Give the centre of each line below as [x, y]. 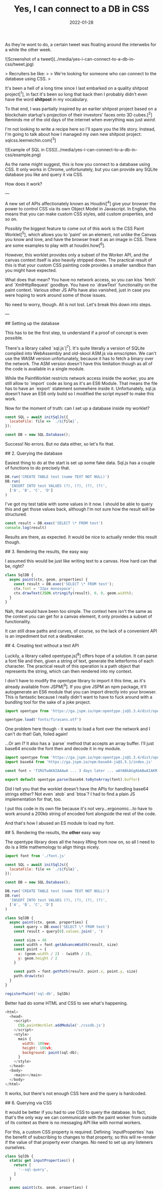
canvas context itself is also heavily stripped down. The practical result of [79, 260]
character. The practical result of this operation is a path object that [72, 666]
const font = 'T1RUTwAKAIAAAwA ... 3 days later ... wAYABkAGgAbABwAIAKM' [82, 771]
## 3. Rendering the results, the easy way [47, 552]
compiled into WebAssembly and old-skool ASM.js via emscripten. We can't [81, 353]
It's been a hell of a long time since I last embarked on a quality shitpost [77, 88]
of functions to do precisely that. [38, 468]
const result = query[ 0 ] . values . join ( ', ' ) [58, 932]
